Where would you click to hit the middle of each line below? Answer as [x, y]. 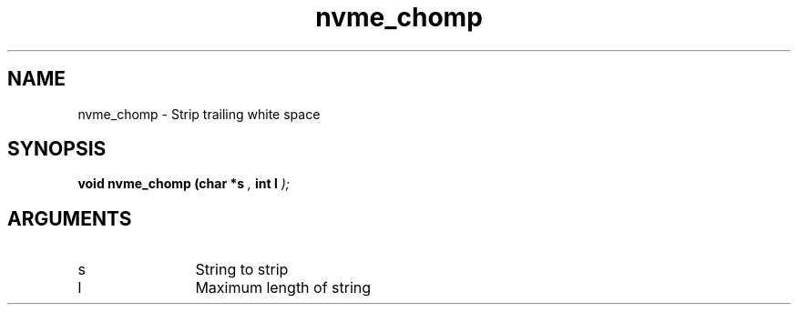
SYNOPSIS [57, 149]
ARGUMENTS [70, 218]
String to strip [242, 270]
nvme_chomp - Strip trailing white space [199, 114]
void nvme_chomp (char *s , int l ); [184, 184]
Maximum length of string [283, 288]
